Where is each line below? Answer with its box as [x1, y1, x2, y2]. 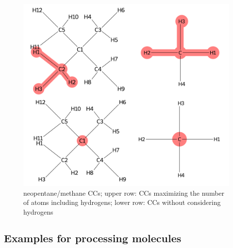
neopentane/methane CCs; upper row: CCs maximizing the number [23, 187, 225, 198]
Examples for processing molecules [4, 230, 182, 245]
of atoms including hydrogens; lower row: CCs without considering [23, 197, 221, 207]
